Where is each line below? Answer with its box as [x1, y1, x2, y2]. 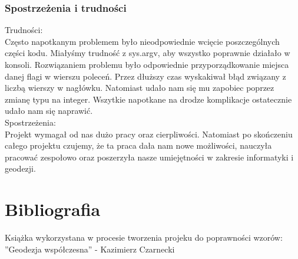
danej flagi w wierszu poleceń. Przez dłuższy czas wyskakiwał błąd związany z [5, 70, 286, 82]
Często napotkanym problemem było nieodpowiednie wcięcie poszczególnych [5, 35, 280, 47]
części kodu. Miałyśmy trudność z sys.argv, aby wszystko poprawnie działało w [5, 47, 290, 59]
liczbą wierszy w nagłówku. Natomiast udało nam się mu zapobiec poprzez [5, 81, 274, 94]
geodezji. [5, 162, 36, 175]
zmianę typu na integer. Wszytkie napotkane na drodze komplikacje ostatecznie [5, 93, 292, 105]
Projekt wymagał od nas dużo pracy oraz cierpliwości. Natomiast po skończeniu [5, 127, 293, 140]
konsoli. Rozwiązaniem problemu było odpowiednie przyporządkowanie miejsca [5, 58, 289, 70]
